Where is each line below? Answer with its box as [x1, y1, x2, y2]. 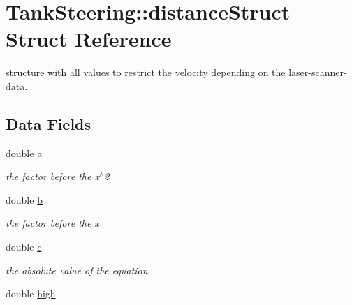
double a [6, 145, 43, 160]
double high [6, 286, 56, 301]
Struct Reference [6, 24, 172, 53]
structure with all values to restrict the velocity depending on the [6, 65, 286, 80]
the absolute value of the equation [6, 262, 148, 277]
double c [6, 239, 42, 254]
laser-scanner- [288, 65, 347, 80]
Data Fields [6, 112, 91, 134]
